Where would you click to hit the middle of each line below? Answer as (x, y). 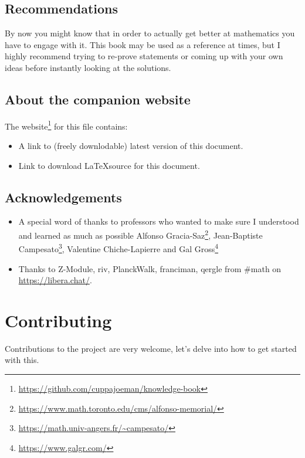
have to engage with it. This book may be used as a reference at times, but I (143, 44)
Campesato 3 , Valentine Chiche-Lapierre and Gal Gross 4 (118, 248)
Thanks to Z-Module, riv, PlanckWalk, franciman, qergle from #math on (150, 268)
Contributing (58, 320)
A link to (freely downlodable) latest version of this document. (131, 146)
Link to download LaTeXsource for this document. (109, 165)
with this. (22, 360)
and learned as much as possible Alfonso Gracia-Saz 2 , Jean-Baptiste (140, 234)
